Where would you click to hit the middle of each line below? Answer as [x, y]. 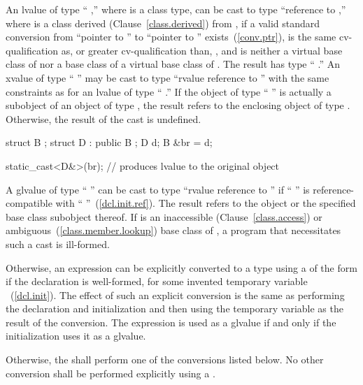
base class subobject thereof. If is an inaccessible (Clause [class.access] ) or [164, 216]
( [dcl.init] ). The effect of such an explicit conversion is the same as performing [177, 295]
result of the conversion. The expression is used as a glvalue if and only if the [171, 322]
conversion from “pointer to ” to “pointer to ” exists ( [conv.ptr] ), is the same [171, 37]
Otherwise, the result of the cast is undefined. [104, 118]
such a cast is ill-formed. [58, 244]
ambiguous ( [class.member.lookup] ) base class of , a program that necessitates [173, 230]
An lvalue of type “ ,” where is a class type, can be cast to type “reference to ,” [176, 9]
